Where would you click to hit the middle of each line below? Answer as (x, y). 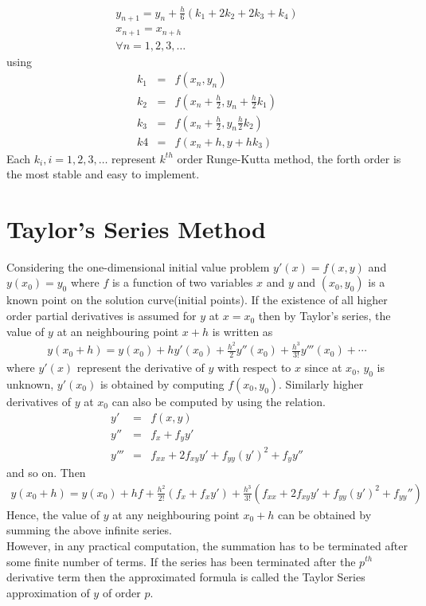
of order (121, 592)
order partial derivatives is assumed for (102, 316)
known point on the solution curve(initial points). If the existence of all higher (197, 300)
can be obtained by (325, 514)
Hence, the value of (53, 514)
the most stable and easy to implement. (103, 174)
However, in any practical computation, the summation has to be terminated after (207, 545)
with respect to (254, 368)
